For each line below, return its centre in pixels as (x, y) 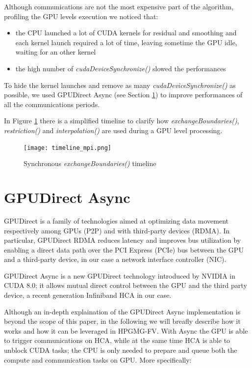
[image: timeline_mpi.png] (67, 148)
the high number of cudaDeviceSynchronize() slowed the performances (121, 68)
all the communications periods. (52, 104)
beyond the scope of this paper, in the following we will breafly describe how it (122, 321)
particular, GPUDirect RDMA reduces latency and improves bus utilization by (123, 240)
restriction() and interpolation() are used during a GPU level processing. (113, 130)
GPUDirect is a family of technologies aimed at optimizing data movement (116, 220)
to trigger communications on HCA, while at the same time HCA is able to (117, 340)
